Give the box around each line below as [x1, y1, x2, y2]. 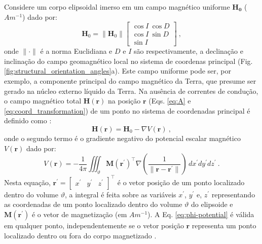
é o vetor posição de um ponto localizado [117, 177, 245, 187]
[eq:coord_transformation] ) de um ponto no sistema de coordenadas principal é [4, 105, 250, 116]
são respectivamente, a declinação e [133, 46, 243, 56]
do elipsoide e [191, 199, 233, 210]
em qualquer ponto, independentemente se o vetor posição [4, 220, 184, 230]
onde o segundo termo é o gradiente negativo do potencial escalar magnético [4, 133, 241, 144]
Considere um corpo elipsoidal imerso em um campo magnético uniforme [4, 2, 230, 12]
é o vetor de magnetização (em [31, 208, 127, 219]
